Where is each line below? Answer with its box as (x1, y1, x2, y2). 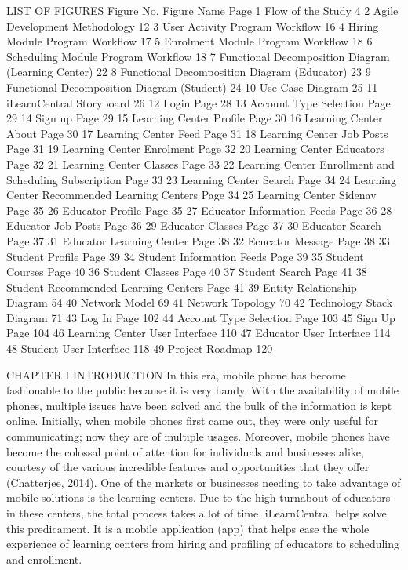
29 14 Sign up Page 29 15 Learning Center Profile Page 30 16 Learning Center (6, 110, 383, 126)
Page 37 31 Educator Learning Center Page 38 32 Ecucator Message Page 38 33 (6, 232, 390, 249)
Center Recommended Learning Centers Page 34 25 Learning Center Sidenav (6, 187, 377, 203)
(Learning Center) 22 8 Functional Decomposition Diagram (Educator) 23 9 (6, 64, 371, 80)
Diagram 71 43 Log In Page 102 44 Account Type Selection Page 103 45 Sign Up (6, 309, 395, 325)
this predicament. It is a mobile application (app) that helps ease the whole (6, 520, 370, 536)
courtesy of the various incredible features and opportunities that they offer (6, 459, 370, 475)
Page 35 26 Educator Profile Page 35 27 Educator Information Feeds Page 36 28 (6, 201, 392, 218)
